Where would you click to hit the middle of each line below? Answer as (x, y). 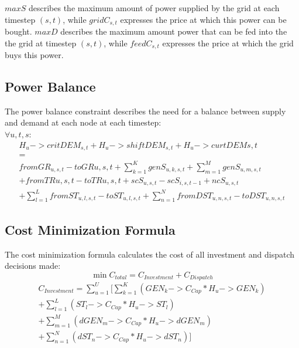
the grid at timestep (41, 43)
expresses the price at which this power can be (203, 19)
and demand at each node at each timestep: (83, 122)
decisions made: (33, 266)
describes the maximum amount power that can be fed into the (174, 31)
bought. (18, 31)
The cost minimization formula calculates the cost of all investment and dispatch (150, 254)
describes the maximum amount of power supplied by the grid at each (154, 8)
